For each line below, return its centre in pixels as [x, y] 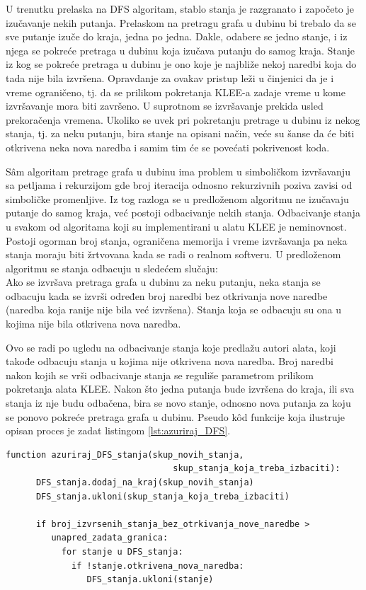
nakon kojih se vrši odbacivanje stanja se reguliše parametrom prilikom [160, 375]
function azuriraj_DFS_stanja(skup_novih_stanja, [125, 455]
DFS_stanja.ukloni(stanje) [150, 580]
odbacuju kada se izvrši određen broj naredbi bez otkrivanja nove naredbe [167, 295]
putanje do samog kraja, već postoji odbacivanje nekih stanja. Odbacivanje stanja [183, 213]
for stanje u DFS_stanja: [122, 551]
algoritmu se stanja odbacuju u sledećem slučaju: [112, 268]
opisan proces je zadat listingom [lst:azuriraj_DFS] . [118, 430]
